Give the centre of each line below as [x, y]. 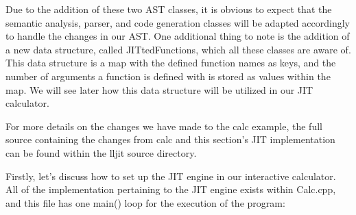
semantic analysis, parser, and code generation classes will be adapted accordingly [178, 22]
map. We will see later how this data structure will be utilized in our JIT [159, 89]
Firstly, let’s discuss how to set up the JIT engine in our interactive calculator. [171, 176]
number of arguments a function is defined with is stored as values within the [168, 76]
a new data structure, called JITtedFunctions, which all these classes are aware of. [178, 49]
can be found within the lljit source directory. [101, 152]
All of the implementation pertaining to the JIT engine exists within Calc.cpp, [171, 189]
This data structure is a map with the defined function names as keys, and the [171, 63]
